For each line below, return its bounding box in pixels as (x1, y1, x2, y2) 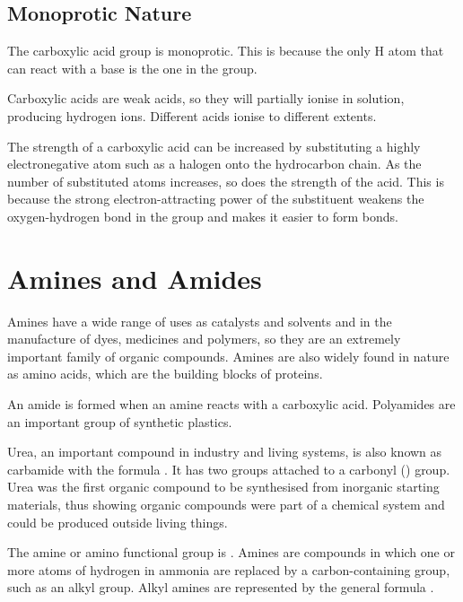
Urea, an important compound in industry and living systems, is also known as (7, 442, 442, 461)
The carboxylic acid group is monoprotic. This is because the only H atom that (7, 41, 444, 60)
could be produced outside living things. (7, 512, 228, 531)
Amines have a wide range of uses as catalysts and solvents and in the (7, 311, 392, 330)
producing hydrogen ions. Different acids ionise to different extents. (7, 106, 377, 125)
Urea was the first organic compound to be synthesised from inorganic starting (7, 477, 440, 496)
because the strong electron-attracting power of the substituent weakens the (7, 189, 424, 208)
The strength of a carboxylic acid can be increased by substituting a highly (7, 136, 421, 155)
